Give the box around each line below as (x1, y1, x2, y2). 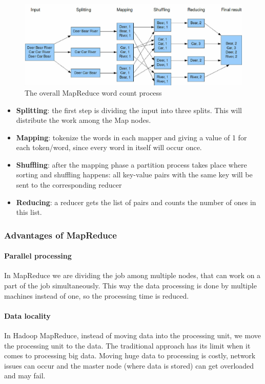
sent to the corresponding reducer (16, 179, 122, 190)
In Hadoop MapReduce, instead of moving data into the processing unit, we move (4, 330, 261, 341)
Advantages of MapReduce (4, 228, 117, 241)
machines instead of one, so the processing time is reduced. (4, 290, 189, 301)
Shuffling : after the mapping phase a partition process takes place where (16, 159, 247, 170)
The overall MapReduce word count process (25, 87, 162, 98)
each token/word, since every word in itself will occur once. (16, 142, 202, 153)
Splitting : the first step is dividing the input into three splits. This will (16, 104, 242, 115)
